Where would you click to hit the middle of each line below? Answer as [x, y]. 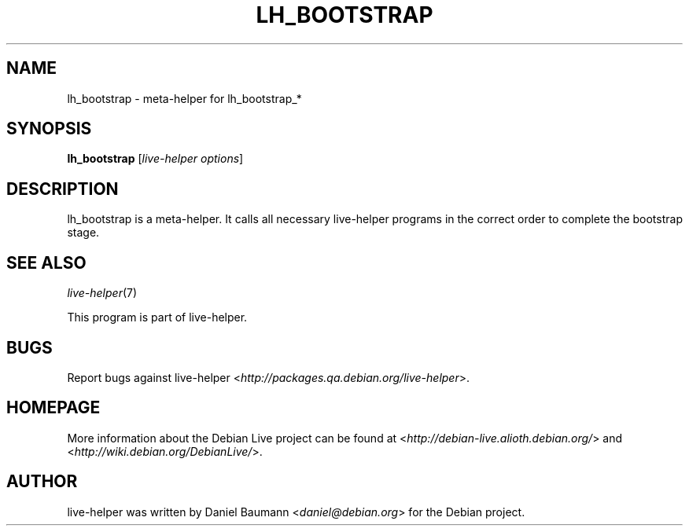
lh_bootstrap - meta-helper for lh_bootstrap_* [184, 98]
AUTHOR [42, 482]
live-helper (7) [102, 293]
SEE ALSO [46, 262]
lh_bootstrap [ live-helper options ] [155, 159]
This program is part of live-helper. [157, 317]
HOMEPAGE [53, 408]
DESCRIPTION [63, 189]
